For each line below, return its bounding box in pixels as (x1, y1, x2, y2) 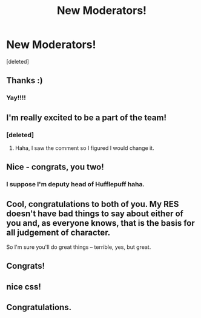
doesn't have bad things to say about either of (6, 208, 183, 218)
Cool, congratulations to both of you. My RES (6, 198, 179, 209)
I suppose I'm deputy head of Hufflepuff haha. (6, 180, 145, 189)
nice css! (6, 282, 41, 292)
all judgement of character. (6, 227, 111, 237)
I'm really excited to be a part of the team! (6, 112, 167, 123)
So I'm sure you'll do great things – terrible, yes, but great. (6, 243, 151, 251)
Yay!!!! (6, 93, 26, 102)
